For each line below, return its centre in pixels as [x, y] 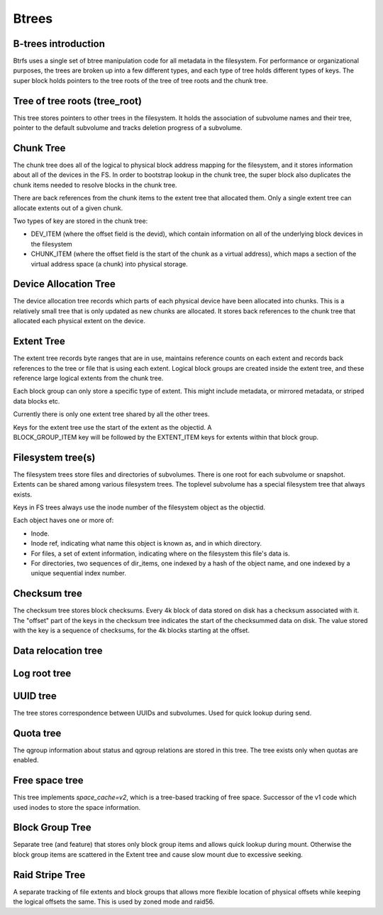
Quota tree [37, 733]
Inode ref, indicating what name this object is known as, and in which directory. [146, 543]
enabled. [26, 760]
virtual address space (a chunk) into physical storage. [109, 264]
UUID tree [35, 696]
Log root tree [42, 673]
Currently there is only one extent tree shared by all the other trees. [111, 414]
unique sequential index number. [79, 573]
